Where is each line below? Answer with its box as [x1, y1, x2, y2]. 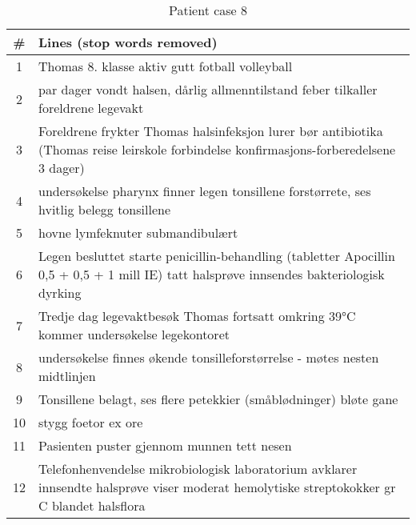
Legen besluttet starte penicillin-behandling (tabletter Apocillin [38, 246, 395, 265]
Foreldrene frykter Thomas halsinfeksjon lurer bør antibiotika [38, 122, 383, 140]
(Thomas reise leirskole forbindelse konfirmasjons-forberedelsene [38, 140, 396, 158]
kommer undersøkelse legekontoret [38, 325, 230, 343]
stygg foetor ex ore [38, 413, 143, 431]
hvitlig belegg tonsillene [38, 200, 171, 218]
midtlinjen [38, 367, 96, 385]
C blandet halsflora [38, 496, 146, 515]
